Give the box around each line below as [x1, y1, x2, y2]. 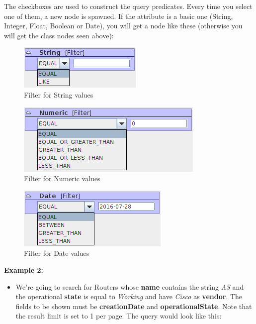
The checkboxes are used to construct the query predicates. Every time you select [4, 1, 253, 11]
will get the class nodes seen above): [4, 30, 114, 40]
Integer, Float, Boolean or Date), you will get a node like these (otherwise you [4, 20, 243, 31]
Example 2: [4, 264, 43, 275]
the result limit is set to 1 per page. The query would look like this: [15, 311, 222, 321]
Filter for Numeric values [24, 173, 100, 184]
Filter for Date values [24, 248, 89, 258]
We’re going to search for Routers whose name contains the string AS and [15, 281, 244, 292]
